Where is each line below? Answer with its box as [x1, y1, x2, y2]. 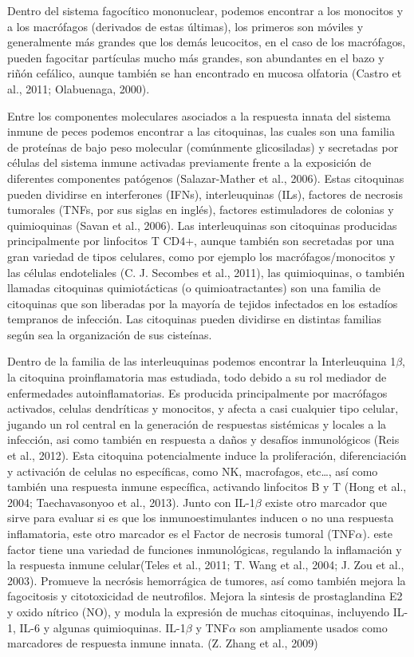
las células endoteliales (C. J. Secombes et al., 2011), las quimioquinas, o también [7, 263, 405, 280]
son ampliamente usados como [239, 619, 388, 635]
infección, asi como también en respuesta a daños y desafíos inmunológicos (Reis [7, 431, 400, 448]
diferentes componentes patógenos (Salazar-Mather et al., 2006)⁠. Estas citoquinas [7, 169, 404, 186]
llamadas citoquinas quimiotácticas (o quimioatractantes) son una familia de [7, 279, 380, 296]
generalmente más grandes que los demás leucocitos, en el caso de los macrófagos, [7, 34, 406, 50]
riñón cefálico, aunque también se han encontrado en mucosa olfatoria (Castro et [7, 65, 402, 81]
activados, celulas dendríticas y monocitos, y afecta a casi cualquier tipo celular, [7, 400, 399, 417]
